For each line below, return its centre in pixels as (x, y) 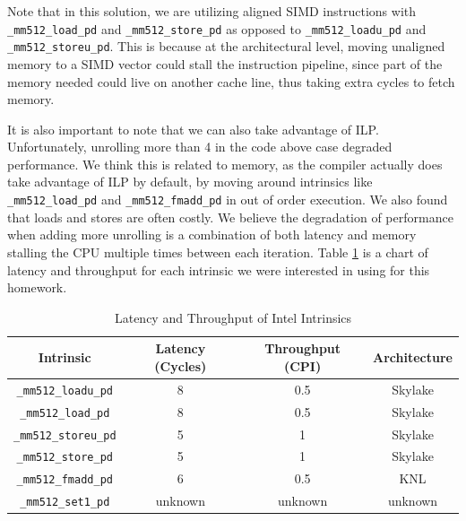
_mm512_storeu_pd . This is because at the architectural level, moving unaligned (226, 46)
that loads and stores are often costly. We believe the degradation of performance (230, 217)
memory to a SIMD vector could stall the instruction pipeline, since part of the (225, 63)
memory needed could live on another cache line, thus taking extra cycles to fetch (231, 81)
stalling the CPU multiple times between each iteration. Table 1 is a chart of (218, 252)
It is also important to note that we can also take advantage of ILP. (193, 129)
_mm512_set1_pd (65, 503)
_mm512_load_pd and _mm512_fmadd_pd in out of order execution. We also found (228, 200)
